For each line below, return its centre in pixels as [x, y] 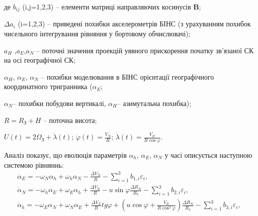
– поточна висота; [70, 120]
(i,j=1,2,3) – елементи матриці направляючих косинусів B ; [112, 6]
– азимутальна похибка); [154, 103]
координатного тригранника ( [48, 86]
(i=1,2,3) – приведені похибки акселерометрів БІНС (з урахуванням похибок [134, 24]
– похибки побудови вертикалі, [59, 103]
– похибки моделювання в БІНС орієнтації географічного [128, 76]
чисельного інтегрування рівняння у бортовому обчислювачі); [97, 34]
